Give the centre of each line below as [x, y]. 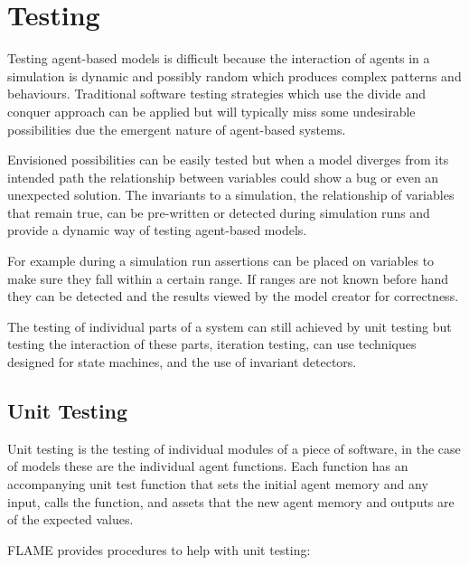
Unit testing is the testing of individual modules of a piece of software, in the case [234, 448]
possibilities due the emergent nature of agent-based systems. [177, 129]
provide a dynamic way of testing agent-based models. [157, 230]
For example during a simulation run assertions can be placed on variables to [221, 261]
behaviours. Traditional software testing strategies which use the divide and [217, 94]
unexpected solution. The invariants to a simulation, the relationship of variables [231, 195]
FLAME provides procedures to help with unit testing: [159, 549]
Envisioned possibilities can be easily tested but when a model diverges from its [228, 160]
